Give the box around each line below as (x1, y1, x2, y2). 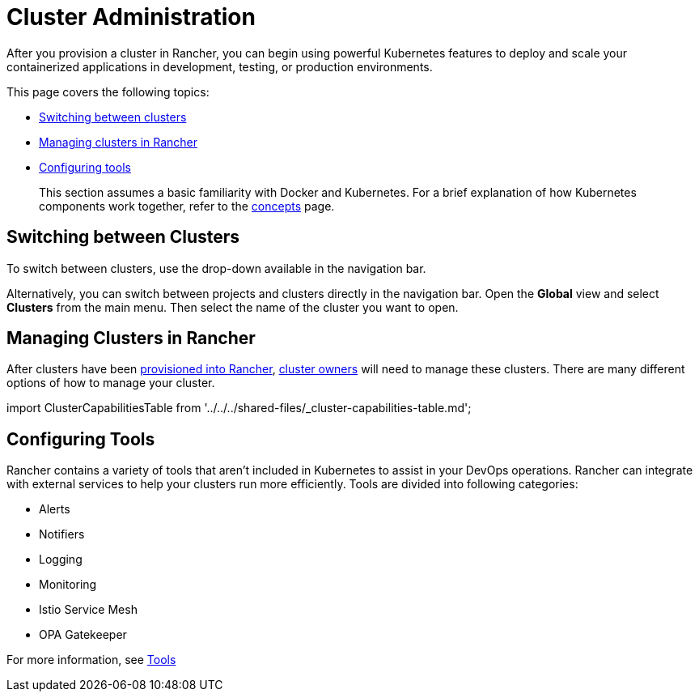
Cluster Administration (6, 3, 256, 31)
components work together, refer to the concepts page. (39, 198, 335, 213)
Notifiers (39, 527, 85, 542)
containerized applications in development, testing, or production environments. (6, 59, 433, 74)
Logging (39, 552, 83, 567)
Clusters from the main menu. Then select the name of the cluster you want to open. (6, 300, 459, 314)
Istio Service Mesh (39, 602, 138, 617)
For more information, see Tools (6, 653, 176, 667)
